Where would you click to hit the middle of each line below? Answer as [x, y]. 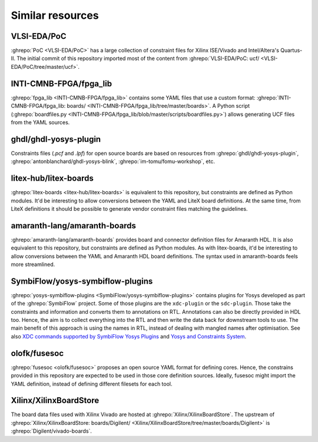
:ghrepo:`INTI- [274, 98]
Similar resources [55, 15]
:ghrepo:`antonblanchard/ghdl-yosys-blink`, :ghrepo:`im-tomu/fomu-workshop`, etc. [113, 161]
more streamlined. [33, 264]
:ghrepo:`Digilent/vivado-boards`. [52, 431]
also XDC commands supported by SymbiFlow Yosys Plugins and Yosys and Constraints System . [129, 336]
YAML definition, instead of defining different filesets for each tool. [92, 384]
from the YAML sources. [40, 122]
